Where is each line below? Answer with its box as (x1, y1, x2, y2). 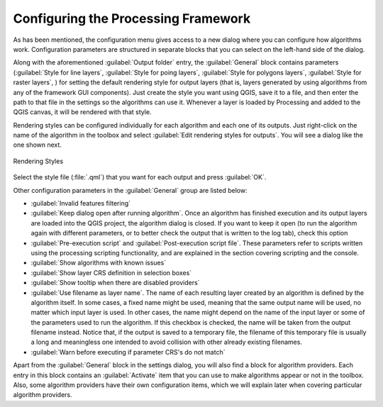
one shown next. (13, 140, 62, 149)
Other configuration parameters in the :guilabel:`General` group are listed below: (13, 186, 248, 194)
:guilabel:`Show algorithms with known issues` (30, 259, 167, 267)
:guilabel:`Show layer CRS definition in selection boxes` (30, 268, 192, 277)
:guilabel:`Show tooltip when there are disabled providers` (30, 279, 200, 287)
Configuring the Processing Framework (13, 11, 251, 26)
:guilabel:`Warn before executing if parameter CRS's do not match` (30, 347, 226, 356)
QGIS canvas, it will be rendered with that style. (13, 108, 152, 116)
